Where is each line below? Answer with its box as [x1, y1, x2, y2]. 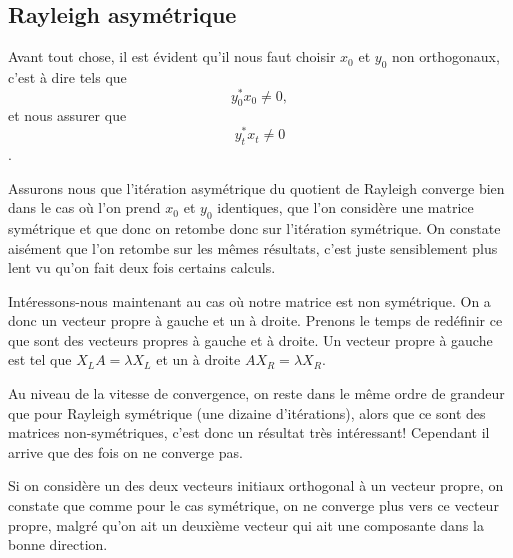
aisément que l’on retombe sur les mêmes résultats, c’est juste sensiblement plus [8, 237, 498, 258]
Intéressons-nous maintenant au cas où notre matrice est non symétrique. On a [8, 290, 491, 311]
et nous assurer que [8, 105, 127, 126]
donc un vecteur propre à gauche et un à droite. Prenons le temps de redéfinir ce [8, 310, 503, 331]
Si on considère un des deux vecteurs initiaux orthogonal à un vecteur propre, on [8, 475, 504, 496]
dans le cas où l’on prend [8, 197, 161, 218]
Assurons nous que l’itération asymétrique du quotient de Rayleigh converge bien [8, 177, 505, 198]
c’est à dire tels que [8, 67, 127, 87]
